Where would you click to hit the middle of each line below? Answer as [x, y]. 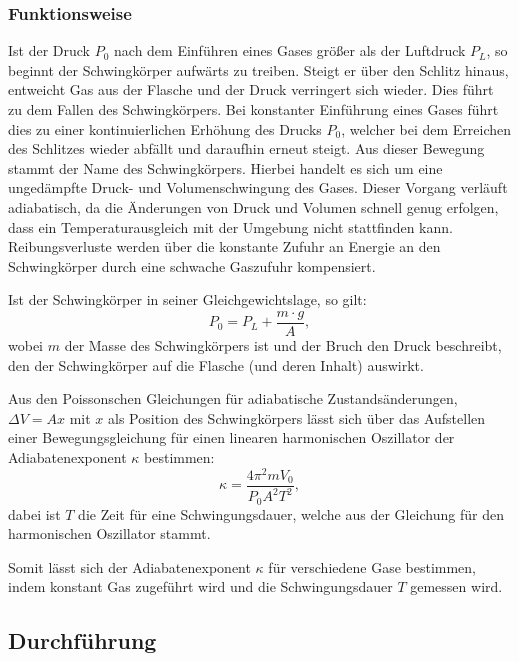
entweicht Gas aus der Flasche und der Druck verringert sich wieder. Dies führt [251, 89]
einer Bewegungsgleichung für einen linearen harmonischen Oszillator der [231, 437]
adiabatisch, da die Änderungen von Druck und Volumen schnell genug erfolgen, [253, 206]
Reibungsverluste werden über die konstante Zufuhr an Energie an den [224, 246]
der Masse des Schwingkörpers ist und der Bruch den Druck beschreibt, [283, 345]
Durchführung [82, 640]
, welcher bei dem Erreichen [426, 128]
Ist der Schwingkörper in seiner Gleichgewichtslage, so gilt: [187, 299]
